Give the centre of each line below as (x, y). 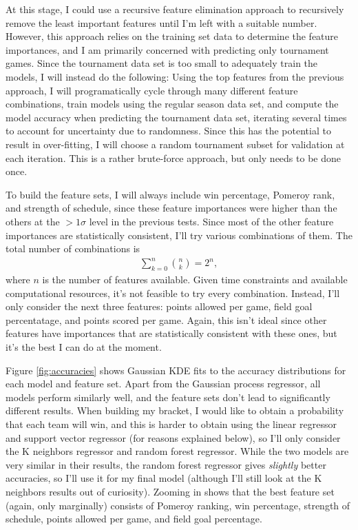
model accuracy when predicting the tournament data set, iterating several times (176, 117)
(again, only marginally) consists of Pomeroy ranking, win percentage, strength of (178, 505)
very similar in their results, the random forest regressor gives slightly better (166, 464)
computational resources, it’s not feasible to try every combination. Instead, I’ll (173, 293)
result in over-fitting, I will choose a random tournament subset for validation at (175, 144)
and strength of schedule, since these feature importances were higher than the (171, 208)
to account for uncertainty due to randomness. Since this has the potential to (168, 131)
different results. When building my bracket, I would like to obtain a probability (175, 410)
